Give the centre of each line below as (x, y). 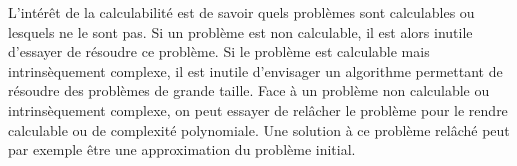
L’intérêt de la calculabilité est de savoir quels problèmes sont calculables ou (241, 12)
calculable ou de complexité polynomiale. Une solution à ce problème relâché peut (259, 129)
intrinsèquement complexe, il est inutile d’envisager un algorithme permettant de (255, 70)
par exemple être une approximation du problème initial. (182, 149)
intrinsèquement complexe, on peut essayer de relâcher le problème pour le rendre (258, 109)
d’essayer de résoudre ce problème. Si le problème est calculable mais (219, 51)
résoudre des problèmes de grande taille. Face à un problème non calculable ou (249, 90)
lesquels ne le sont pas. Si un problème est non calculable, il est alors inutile (240, 31)
